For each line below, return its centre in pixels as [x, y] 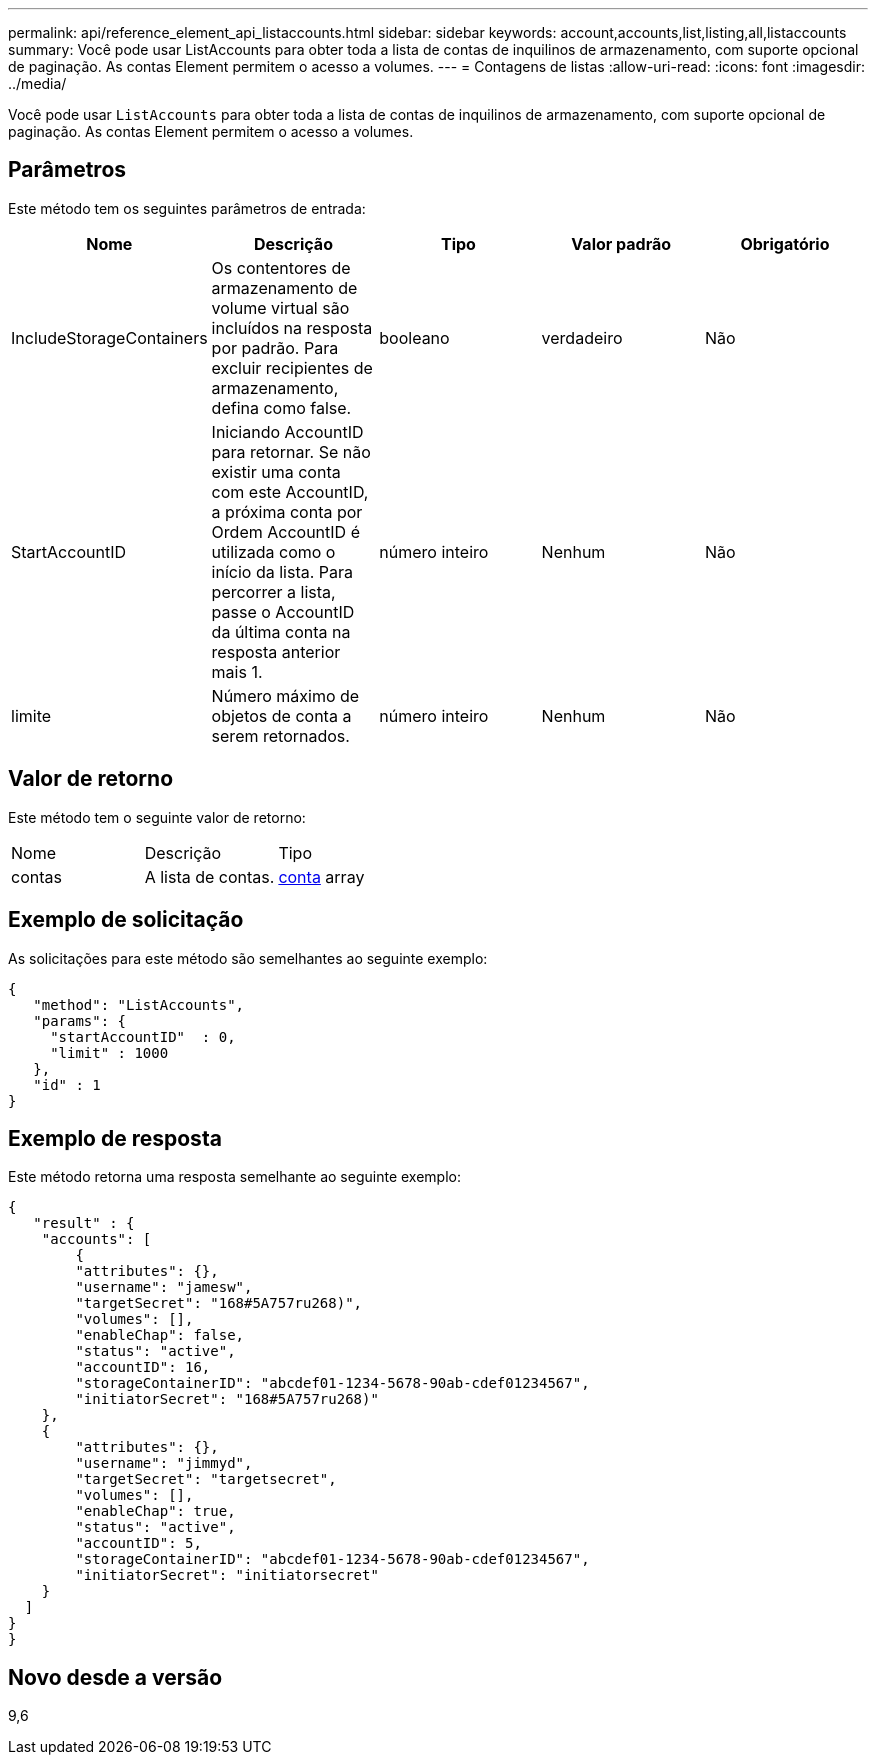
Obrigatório [785, 243]
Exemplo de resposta [115, 1138]
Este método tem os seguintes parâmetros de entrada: [187, 208]
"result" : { [84, 1223]
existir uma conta [276, 471]
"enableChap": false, [160, 1335]
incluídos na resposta [292, 327]
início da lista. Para [282, 571]
